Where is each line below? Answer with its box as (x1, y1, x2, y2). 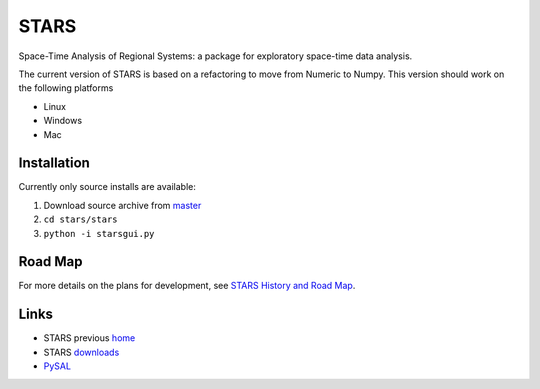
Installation (18, 155, 90, 172)
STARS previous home (43, 332, 136, 344)
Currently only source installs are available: (18, 181, 197, 193)
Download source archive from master (43, 199, 202, 211)
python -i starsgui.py (43, 228, 155, 239)
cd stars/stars (43, 214, 119, 225)
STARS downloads (43, 346, 120, 358)
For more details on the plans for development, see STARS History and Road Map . (18, 280, 356, 292)
